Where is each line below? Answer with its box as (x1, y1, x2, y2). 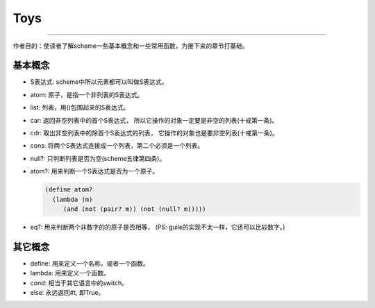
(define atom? (44, 186, 93, 194)
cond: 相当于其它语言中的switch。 (30, 278, 128, 287)
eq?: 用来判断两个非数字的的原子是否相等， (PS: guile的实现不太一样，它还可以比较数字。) (30, 223, 285, 231)
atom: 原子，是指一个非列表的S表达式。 (30, 90, 144, 99)
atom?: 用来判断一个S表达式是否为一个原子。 (30, 167, 159, 176)
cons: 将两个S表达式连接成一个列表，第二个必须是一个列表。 (30, 142, 204, 150)
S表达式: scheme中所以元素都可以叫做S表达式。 (30, 78, 168, 86)
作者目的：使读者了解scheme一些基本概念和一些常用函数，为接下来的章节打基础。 (12, 42, 249, 50)
